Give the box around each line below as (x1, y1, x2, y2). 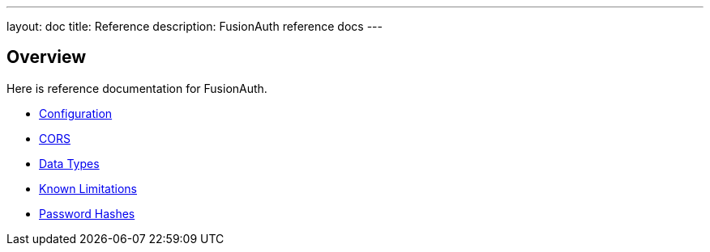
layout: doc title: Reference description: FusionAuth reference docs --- (6, 19, 383, 33)
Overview (6, 47, 87, 68)
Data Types (39, 156, 100, 170)
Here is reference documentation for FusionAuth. (6, 81, 267, 95)
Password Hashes (39, 206, 135, 220)
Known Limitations (39, 181, 137, 195)
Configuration (39, 106, 113, 120)
